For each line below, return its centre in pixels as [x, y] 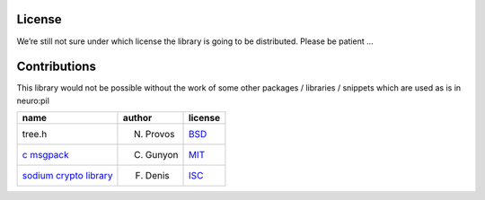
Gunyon [162, 155]
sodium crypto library [67, 176]
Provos [160, 135]
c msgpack [45, 155]
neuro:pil [33, 100]
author [137, 118]
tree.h [35, 135]
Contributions [56, 67]
